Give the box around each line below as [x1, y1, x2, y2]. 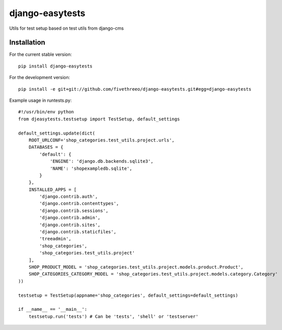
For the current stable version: [9, 51, 72, 57]
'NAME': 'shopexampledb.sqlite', [50, 165, 133, 171]
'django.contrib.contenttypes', [39, 201, 119, 207]
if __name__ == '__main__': [18, 306, 87, 312]
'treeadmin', [39, 236, 71, 242]
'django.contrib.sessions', [39, 208, 109, 214]
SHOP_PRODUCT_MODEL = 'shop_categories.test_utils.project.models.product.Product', [28, 265, 244, 270]
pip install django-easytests [18, 63, 93, 69]
